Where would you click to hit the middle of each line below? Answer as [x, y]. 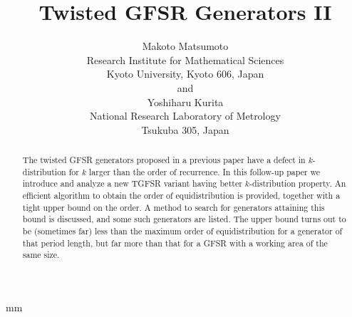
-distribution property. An [298, 183]
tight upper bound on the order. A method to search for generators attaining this [174, 207]
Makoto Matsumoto [185, 46]
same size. [41, 255]
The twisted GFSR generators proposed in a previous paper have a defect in [164, 160]
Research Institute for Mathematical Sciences [185, 59]
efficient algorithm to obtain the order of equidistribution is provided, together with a [181, 196]
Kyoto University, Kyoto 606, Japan [185, 74]
